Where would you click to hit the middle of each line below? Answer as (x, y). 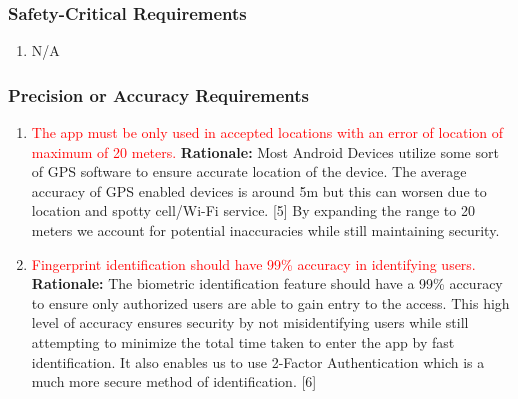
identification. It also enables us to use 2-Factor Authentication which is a (258, 361)
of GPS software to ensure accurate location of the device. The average (249, 171)
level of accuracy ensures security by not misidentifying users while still (250, 322)
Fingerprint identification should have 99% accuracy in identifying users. (253, 263)
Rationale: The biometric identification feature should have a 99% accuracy (267, 283)
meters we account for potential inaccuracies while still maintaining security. (265, 230)
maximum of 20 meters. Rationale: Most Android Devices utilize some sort (265, 151)
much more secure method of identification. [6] (174, 381)
